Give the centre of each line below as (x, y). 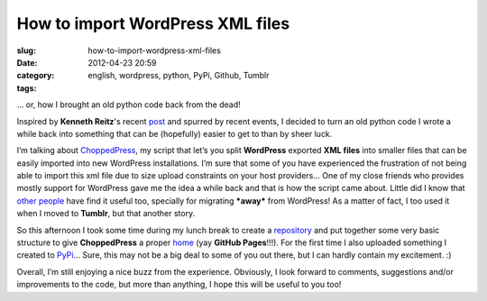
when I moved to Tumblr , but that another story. (106, 214)
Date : (27, 62)
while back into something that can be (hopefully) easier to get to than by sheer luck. (175, 133)
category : (36, 76)
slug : (26, 50)
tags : (27, 88)
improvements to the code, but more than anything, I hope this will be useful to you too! (179, 285)
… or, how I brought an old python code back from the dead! (129, 105)
